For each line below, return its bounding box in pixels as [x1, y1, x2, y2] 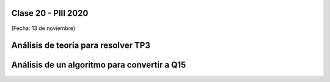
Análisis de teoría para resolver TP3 [11, 40, 151, 51]
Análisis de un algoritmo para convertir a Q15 [11, 60, 186, 70]
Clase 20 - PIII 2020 [11, 8, 89, 18]
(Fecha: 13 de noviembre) [11, 24, 76, 32]
